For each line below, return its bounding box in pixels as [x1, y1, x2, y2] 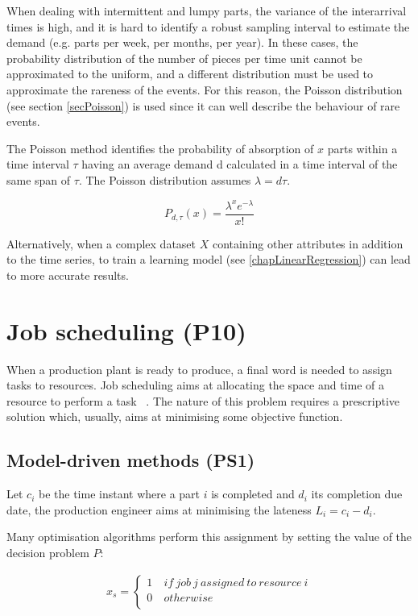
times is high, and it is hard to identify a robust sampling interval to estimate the [6, 18, 410, 35]
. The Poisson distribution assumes [78, 171, 251, 188]
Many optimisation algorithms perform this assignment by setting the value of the [6, 528, 412, 545]
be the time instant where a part [38, 485, 201, 502]
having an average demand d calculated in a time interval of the [81, 156, 398, 173]
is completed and [211, 485, 295, 502]
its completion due [311, 485, 403, 502]
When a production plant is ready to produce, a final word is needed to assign [6, 360, 392, 377]
